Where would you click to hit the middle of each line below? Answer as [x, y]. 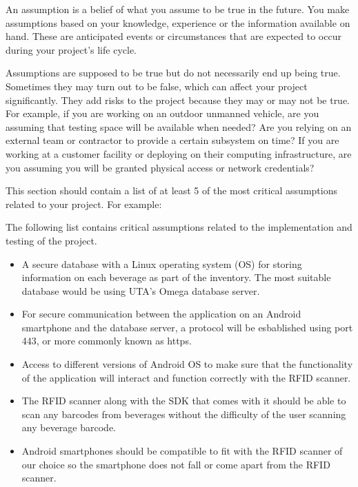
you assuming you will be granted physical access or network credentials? [160, 167]
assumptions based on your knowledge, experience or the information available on [178, 22]
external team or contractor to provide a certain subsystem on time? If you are [172, 140]
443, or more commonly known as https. [107, 341]
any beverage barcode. [69, 427]
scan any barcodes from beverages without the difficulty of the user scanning [184, 414]
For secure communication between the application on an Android [161, 314]
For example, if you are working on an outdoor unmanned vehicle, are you [162, 113]
